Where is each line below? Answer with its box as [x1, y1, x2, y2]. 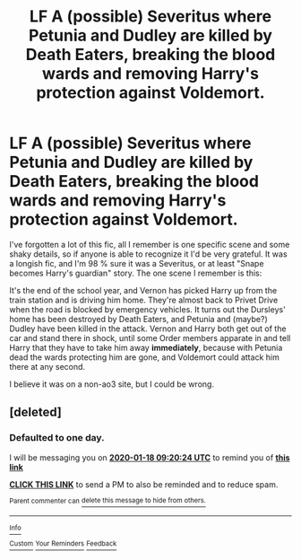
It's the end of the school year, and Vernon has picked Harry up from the [9, 284, 278, 295]
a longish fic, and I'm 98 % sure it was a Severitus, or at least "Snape [9, 258, 264, 268]
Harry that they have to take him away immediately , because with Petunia [9, 342, 283, 353]
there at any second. [9, 361, 86, 372]
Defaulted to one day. [9, 432, 105, 444]
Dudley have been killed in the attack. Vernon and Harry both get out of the [9, 323, 287, 334]
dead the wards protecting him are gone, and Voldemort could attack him [9, 352, 279, 363]
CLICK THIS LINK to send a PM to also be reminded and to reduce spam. [9, 478, 279, 490]
